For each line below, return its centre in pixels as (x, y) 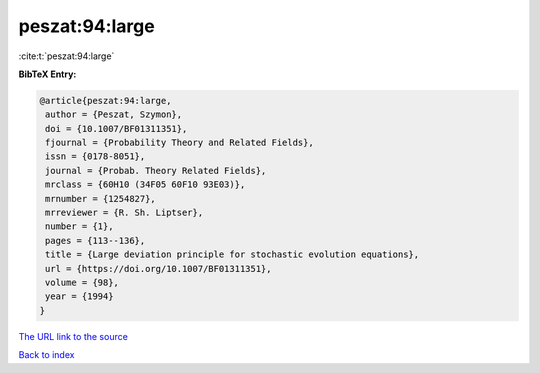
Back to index (46, 355)
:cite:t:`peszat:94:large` (66, 56)
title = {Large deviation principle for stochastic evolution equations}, (232, 254)
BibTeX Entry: (47, 74)
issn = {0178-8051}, (95, 156)
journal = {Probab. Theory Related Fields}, (156, 170)
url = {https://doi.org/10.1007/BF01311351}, (158, 268)
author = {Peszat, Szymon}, (114, 114)
